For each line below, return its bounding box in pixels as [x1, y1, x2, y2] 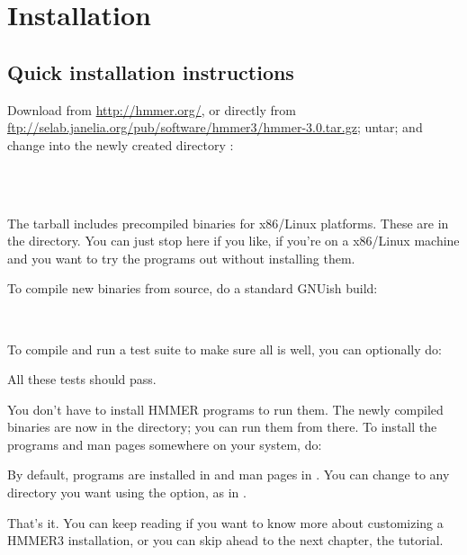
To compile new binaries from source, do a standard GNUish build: [7, 279, 378, 298]
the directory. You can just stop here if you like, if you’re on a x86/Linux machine [7, 231, 460, 250]
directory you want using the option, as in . [7, 483, 247, 502]
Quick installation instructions [7, 58, 294, 85]
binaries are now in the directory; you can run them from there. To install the [7, 417, 437, 436]
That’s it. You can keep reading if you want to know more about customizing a [7, 513, 444, 532]
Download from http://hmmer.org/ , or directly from [7, 100, 296, 119]
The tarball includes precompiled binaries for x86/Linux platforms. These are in [7, 213, 449, 232]
